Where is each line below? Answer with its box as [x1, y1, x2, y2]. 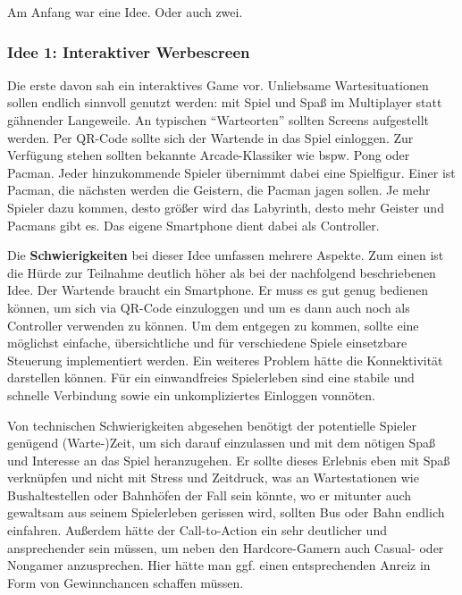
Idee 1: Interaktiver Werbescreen [7, 40, 250, 63]
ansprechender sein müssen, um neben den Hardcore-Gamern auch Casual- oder [7, 538, 444, 557]
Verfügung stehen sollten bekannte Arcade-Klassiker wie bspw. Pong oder [7, 146, 410, 164]
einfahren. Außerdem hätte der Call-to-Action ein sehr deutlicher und [7, 521, 387, 540]
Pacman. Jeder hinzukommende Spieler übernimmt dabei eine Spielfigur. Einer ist [7, 163, 456, 181]
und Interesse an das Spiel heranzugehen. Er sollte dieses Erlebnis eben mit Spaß [7, 450, 450, 469]
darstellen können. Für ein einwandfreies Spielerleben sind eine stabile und [7, 368, 415, 387]
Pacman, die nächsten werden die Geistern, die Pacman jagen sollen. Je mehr [7, 180, 431, 199]
